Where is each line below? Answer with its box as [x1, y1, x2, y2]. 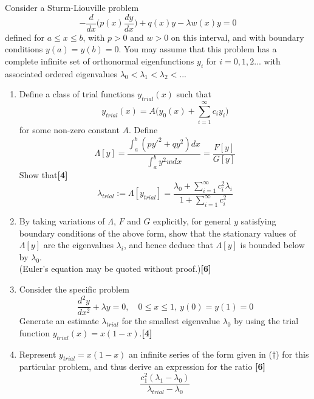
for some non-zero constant [19, 123, 120, 136]
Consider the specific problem [19, 282, 129, 295]
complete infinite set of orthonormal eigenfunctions [5, 54, 194, 67]
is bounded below [240, 238, 305, 251]
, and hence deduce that [123, 238, 213, 251]
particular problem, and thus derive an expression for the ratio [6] [19, 360, 266, 373]
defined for [5, 30, 45, 43]
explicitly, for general [153, 214, 231, 227]
